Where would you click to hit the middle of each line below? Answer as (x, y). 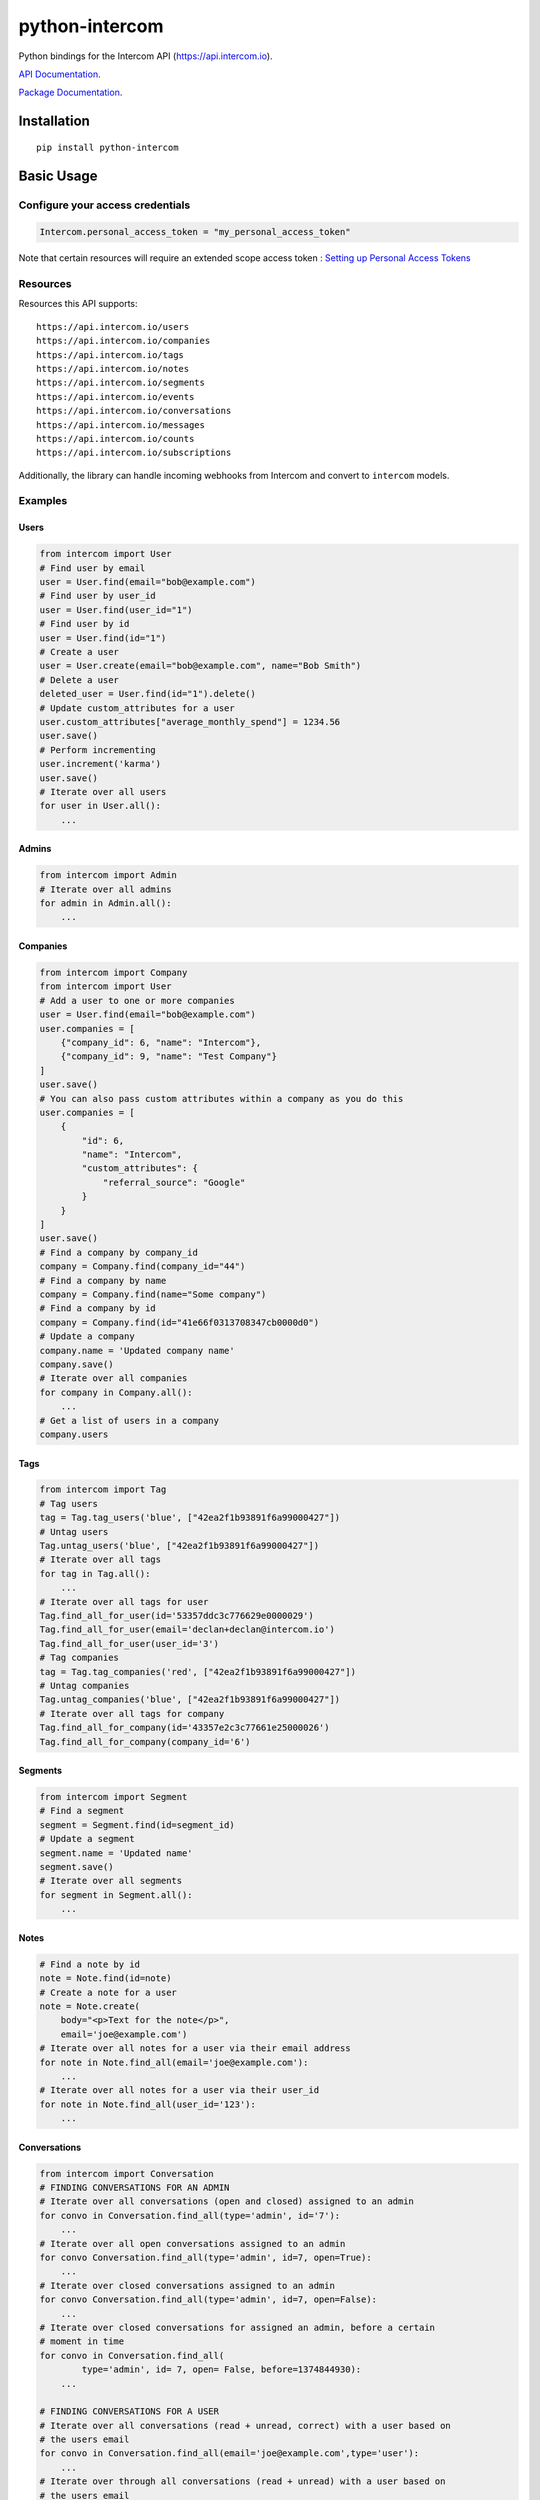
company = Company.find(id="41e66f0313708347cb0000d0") (179, 1322)
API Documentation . (59, 74)
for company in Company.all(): (116, 1392)
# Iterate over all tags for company (132, 1713)
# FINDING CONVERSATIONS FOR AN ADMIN (134, 2188)
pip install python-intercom (107, 147)
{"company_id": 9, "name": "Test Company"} (168, 1056)
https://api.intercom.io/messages (120, 424)
